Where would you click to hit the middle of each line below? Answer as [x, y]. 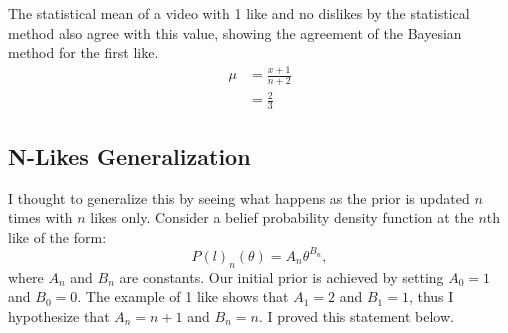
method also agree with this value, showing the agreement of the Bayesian [235, 32]
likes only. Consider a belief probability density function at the [282, 217]
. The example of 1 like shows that [183, 296]
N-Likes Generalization [129, 155]
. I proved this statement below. [356, 315]
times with [40, 217]
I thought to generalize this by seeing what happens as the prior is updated [239, 197]
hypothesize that [59, 315]
